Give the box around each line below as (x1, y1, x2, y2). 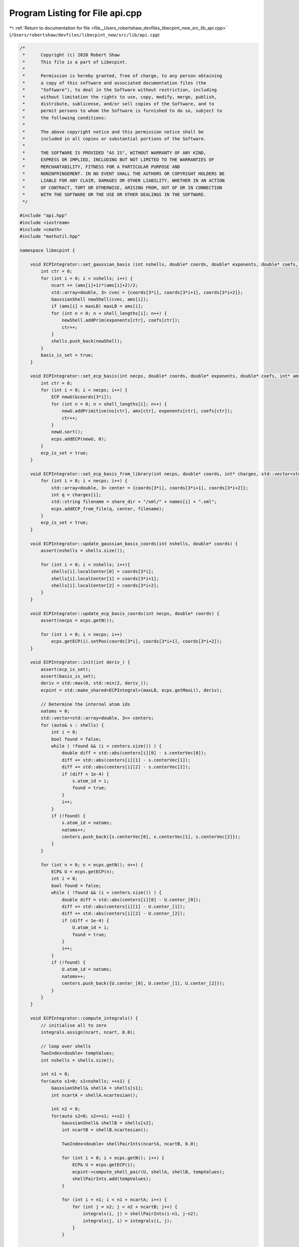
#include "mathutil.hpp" (19, 233, 81, 239)
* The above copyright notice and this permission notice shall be (22, 129, 204, 135)
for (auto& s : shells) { (40, 722, 104, 728)
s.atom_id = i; (72, 778, 110, 784)
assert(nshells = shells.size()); (40, 548, 125, 554)
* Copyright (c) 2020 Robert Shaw (22, 52, 120, 58)
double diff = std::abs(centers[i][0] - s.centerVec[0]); (61, 750, 207, 756)
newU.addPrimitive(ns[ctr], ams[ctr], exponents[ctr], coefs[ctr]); (61, 408, 233, 414)
